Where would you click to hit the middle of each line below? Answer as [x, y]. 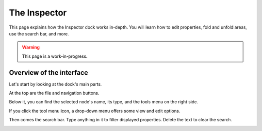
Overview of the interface [49, 73]
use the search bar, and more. [39, 33]
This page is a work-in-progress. [55, 56]
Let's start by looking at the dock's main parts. [55, 84]
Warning [31, 47]
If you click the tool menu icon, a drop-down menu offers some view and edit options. [95, 111]
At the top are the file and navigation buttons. [54, 93]
